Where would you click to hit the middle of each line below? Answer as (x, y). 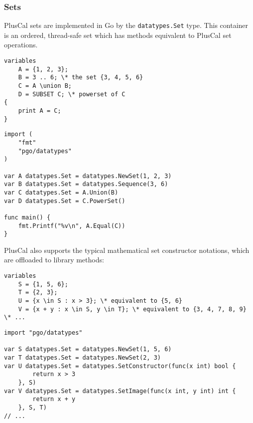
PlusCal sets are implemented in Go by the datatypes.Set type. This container (126, 25)
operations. (21, 45)
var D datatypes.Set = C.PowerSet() (65, 201)
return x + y (54, 399)
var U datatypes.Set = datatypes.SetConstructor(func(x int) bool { (120, 366)
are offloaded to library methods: (54, 260)
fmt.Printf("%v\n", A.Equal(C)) (72, 226)
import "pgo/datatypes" (43, 332)
